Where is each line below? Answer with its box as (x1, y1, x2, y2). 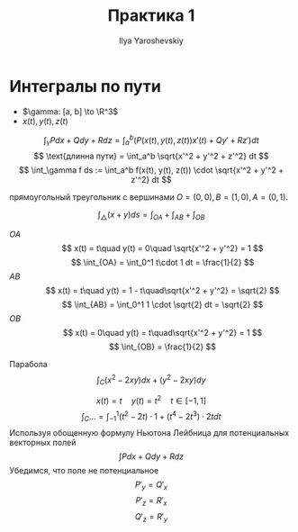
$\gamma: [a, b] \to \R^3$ (22, 105, 119, 117)
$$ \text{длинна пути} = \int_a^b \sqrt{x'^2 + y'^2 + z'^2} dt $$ (33, 150, 269, 162)
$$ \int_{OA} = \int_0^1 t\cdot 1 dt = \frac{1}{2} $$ (70, 257, 255, 267)
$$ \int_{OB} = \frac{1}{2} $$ (109, 341, 216, 352)
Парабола (9, 358, 48, 369)
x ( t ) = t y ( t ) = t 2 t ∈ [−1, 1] (95, 393, 207, 406)
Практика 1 (107, 5, 195, 26)
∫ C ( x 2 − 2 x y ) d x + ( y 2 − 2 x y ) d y (96, 373, 206, 387)
